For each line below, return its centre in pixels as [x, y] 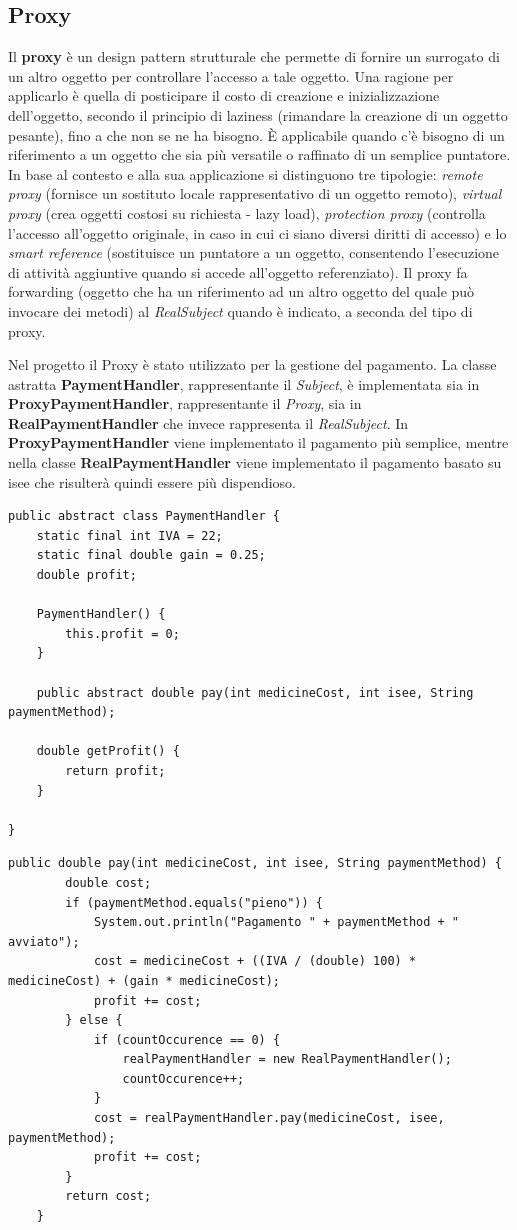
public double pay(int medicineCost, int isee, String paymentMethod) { [255, 863]
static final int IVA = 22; [129, 535]
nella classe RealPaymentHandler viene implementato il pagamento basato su [255, 462]
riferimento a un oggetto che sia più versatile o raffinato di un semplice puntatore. [259, 154]
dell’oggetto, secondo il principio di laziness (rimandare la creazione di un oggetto [258, 114]
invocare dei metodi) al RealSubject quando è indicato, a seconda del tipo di [240, 310]
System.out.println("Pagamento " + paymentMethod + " [276, 922]
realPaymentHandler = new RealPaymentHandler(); [287, 1059]
